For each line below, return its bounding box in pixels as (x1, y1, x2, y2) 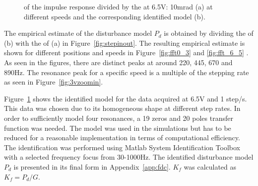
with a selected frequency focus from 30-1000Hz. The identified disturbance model (4, 152, 254, 162)
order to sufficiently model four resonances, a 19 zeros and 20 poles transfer (4, 112, 233, 123)
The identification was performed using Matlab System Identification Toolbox (4, 142, 240, 152)
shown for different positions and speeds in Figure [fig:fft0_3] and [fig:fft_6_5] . (4, 47, 249, 58)
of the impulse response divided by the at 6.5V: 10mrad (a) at (24, 1, 213, 11)
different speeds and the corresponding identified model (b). (24, 11, 205, 21)
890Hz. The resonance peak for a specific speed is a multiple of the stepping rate (4, 67, 249, 77)
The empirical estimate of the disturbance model (4, 28, 152, 38)
